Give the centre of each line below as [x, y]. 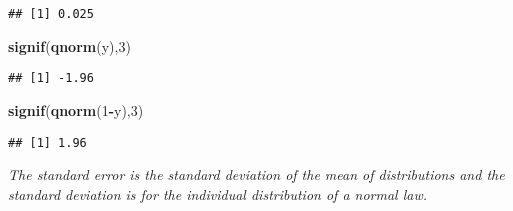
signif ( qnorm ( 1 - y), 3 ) [76, 109]
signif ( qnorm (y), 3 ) [69, 45]
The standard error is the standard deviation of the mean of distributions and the [256, 174]
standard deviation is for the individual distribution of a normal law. [218, 193]
